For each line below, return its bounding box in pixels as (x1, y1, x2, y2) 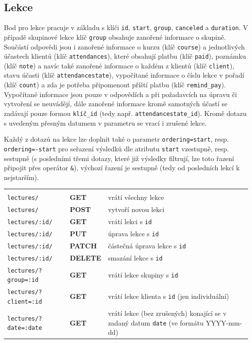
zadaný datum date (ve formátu (108, 317, 204, 327)
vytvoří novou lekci (108, 204, 165, 214)
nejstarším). (4, 172, 39, 182)
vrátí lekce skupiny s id (108, 269, 178, 279)
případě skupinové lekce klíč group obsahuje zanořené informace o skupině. (4, 32, 226, 42)
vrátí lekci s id (108, 216, 152, 227)
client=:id (7, 298, 42, 306)
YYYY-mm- (205, 317, 242, 327)
